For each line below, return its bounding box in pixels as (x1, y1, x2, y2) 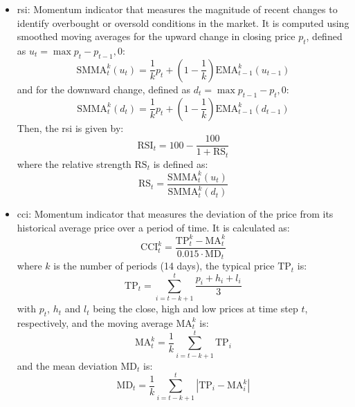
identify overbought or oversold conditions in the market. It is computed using (17, 15, 349, 30)
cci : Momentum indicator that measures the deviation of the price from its (17, 207, 334, 221)
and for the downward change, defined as (17, 82, 191, 96)
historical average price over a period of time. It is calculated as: (17, 220, 290, 234)
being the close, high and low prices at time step (93, 301, 298, 316)
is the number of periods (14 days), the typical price (53, 258, 275, 273)
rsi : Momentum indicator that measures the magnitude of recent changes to (17, 2, 338, 16)
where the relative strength (17, 156, 131, 171)
